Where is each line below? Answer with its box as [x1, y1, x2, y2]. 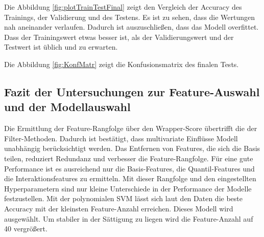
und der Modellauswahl [4, 99, 131, 115]
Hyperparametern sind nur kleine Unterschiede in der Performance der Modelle [4, 183, 252, 193]
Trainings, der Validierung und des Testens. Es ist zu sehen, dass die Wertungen [4, 11, 255, 22]
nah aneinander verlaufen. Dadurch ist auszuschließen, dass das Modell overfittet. [4, 21, 259, 32]
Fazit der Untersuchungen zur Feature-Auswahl [4, 83, 260, 99]
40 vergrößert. [4, 223, 47, 234]
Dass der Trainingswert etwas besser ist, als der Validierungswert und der [4, 31, 234, 42]
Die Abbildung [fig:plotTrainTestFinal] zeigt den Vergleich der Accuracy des [4, 2, 242, 12]
